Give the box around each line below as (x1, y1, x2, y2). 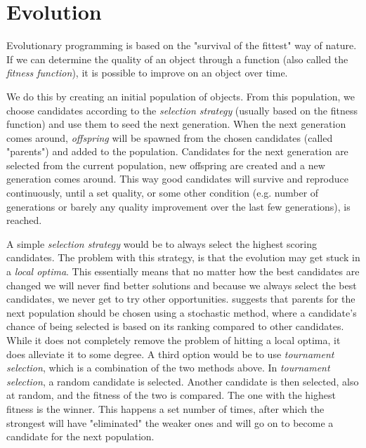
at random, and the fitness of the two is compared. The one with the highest (6, 388, 336, 402)
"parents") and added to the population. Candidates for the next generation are (6, 144, 348, 159)
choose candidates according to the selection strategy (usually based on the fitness (6, 103, 358, 117)
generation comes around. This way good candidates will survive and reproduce (6, 171, 349, 186)
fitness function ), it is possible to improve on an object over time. (6, 65, 288, 80)
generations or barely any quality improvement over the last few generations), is (6, 199, 351, 213)
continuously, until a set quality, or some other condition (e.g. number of (6, 185, 319, 200)
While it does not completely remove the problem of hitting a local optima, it (6, 333, 341, 347)
